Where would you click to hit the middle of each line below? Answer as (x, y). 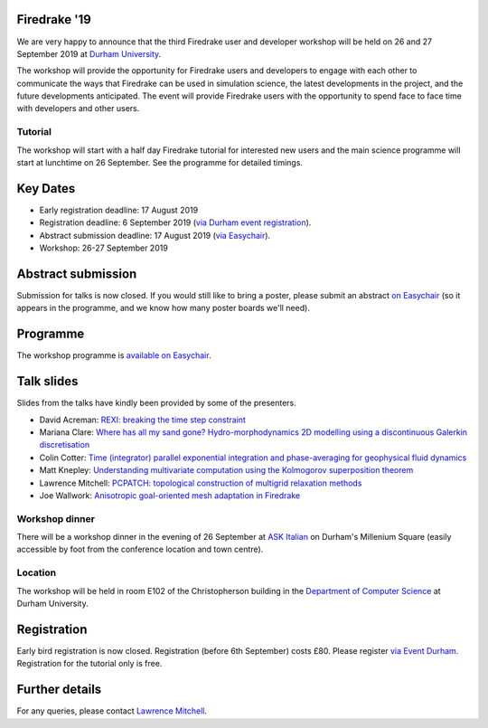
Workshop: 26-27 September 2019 (104, 248)
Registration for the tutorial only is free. (89, 664)
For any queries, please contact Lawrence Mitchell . (112, 711)
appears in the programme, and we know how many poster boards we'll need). (164, 308)
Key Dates (46, 189)
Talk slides (47, 381)
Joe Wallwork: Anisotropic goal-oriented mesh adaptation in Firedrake (170, 495)
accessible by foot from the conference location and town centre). (140, 549)
